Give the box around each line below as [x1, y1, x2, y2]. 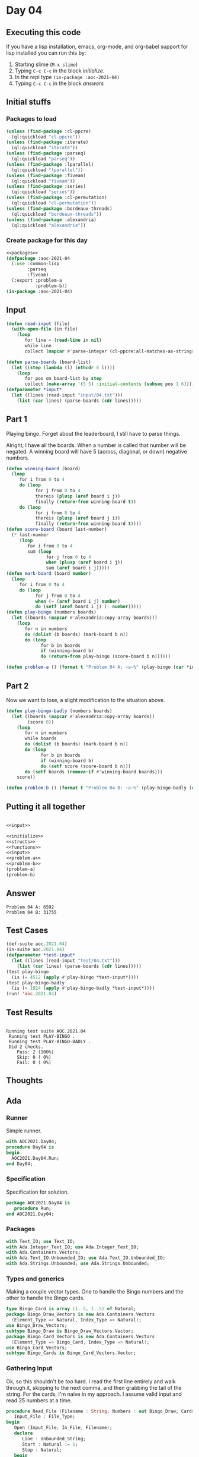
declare [14, 1430, 33, 1436]
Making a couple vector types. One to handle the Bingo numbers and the [6, 1288, 184, 1295]
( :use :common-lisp [11, 261, 60, 267]
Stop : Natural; [21, 1447, 62, 1453]
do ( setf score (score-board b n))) [40, 763, 131, 769]
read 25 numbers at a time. [6, 1396, 72, 1403]
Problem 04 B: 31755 [6, 909, 57, 915]
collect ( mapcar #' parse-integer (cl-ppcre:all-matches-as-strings [24, 348, 195, 354]
